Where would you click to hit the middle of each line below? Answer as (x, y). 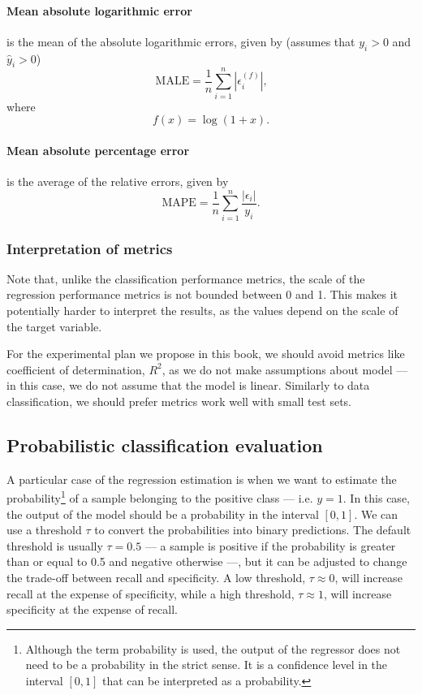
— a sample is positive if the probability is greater (270, 545)
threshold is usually (55, 545)
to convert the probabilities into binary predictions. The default (253, 530)
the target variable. (54, 326)
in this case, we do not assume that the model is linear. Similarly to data (188, 385)
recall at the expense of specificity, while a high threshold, (151, 593)
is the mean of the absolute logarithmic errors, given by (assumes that (181, 41)
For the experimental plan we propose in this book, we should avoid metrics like (206, 354)
